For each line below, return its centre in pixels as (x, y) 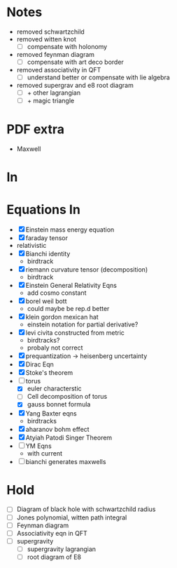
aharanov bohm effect (57, 429)
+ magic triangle (51, 101)
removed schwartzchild (50, 32)
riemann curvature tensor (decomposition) (87, 270)
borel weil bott (46, 301)
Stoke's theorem (49, 373)
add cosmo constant (57, 293)
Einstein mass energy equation (70, 230)
